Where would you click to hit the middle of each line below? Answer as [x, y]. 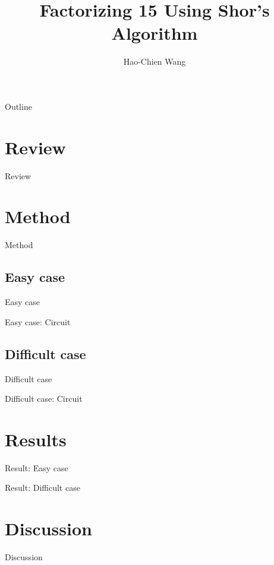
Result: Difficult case [42, 488]
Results [36, 439]
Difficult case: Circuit [44, 399]
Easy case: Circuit [38, 321]
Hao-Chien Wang [155, 61]
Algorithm [155, 33]
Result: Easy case [37, 467]
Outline [18, 106]
